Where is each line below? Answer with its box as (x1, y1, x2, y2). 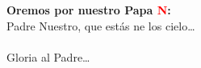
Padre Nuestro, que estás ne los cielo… (6, 17, 195, 34)
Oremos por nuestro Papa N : (6, 2, 171, 18)
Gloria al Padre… (6, 48, 90, 65)
